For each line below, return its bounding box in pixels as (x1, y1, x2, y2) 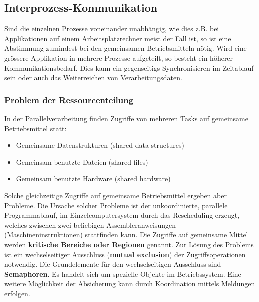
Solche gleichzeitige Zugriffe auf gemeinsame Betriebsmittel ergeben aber (4, 190, 227, 200)
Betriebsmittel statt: (4, 123, 67, 133)
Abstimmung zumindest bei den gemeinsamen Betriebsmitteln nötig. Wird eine (4, 43, 247, 53)
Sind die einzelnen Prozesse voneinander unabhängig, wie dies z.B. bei (4, 23, 219, 34)
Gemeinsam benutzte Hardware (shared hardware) (16, 173, 171, 184)
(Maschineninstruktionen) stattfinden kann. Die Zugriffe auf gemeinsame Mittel (4, 229, 248, 240)
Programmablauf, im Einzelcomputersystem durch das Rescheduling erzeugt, (4, 210, 240, 220)
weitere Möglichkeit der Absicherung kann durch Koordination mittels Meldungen (4, 278, 255, 289)
